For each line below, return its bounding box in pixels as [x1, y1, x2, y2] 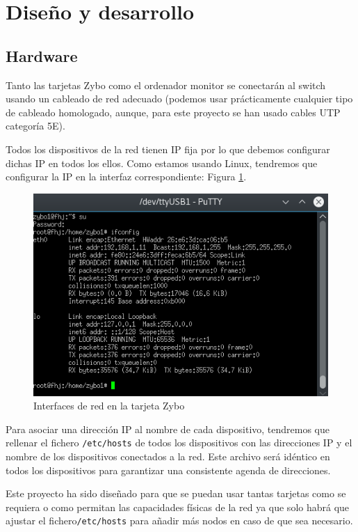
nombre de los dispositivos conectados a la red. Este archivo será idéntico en [6, 449, 330, 464]
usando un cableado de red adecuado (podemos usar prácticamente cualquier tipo [6, 91, 353, 106]
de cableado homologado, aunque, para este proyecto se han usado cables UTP [6, 104, 341, 119]
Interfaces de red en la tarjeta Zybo [33, 398, 185, 413]
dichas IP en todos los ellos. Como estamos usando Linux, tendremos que [6, 155, 318, 170]
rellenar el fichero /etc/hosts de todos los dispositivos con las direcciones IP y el [6, 435, 352, 450]
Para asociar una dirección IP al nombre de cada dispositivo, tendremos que [6, 421, 330, 436]
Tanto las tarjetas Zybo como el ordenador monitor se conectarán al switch [6, 77, 326, 92]
